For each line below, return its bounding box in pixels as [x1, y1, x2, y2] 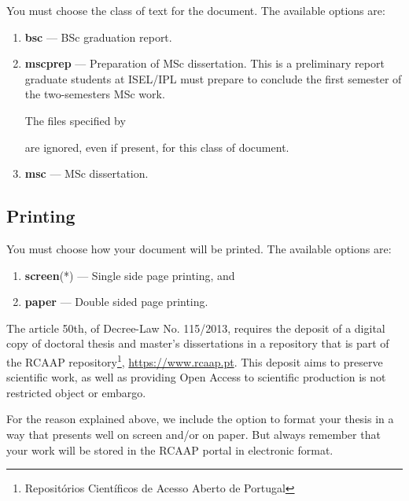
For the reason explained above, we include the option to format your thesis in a [6, 411, 394, 427]
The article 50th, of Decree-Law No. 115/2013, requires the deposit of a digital [6, 319, 385, 336]
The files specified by [24, 112, 126, 128]
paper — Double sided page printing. [24, 293, 208, 310]
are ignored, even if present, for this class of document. [24, 138, 289, 155]
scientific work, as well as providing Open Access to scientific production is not [6, 369, 386, 385]
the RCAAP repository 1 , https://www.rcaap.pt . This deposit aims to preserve [6, 351, 383, 370]
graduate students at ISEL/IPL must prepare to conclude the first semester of [24, 70, 402, 87]
